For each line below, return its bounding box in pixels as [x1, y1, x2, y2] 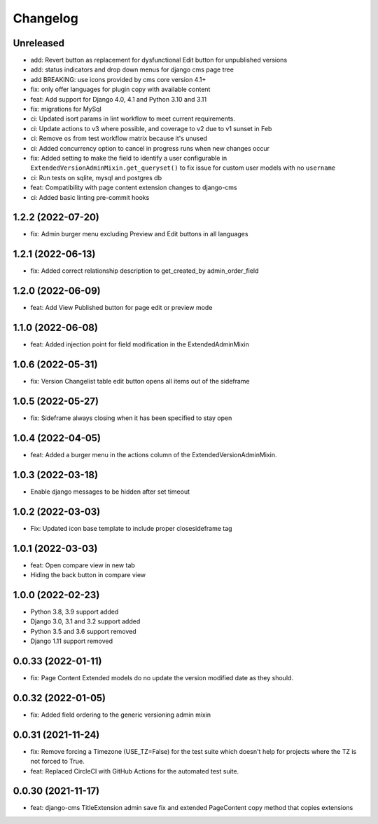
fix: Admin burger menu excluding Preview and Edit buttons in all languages [30, 230, 248, 238]
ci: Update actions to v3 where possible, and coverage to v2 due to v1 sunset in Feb [30, 124, 272, 133]
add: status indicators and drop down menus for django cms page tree [30, 65, 234, 74]
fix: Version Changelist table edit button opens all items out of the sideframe [30, 377, 250, 386]
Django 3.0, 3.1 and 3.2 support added [30, 617, 141, 626]
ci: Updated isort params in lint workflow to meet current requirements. [30, 114, 236, 123]
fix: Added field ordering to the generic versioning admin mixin [30, 710, 211, 719]
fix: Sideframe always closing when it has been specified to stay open [30, 414, 232, 422]
